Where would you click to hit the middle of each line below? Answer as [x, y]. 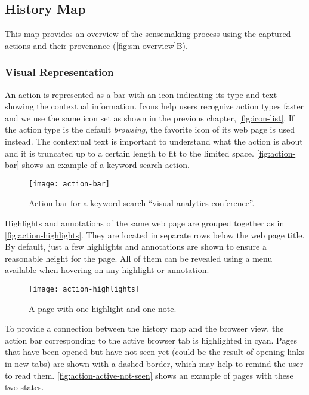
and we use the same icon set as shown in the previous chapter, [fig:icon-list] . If [150, 117]
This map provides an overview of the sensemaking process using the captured [148, 34]
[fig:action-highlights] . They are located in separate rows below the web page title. [155, 235]
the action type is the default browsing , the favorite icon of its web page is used [150, 129]
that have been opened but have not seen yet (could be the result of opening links [154, 352]
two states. [24, 387]
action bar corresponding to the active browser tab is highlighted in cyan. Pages [151, 340]
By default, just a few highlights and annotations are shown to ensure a [136, 247]
